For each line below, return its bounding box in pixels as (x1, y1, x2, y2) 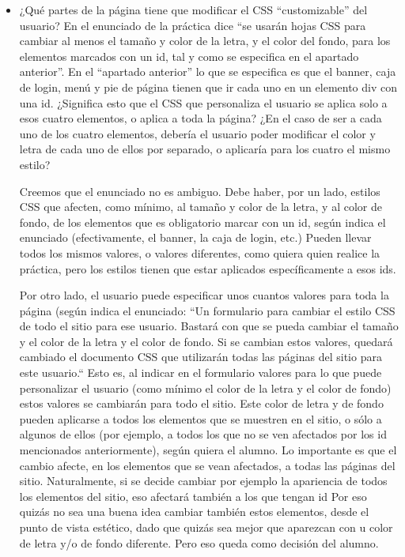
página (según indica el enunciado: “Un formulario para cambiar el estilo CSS (19, 302, 396, 318)
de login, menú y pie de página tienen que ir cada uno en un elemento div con (19, 78, 397, 95)
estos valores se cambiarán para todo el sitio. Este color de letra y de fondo (19, 395, 384, 412)
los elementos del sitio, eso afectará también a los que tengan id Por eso (19, 487, 367, 504)
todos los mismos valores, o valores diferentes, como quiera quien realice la (19, 244, 380, 261)
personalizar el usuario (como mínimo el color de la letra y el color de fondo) (19, 379, 392, 396)
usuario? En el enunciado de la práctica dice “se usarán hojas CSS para (19, 17, 366, 33)
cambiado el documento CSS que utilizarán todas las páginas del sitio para (19, 348, 382, 365)
